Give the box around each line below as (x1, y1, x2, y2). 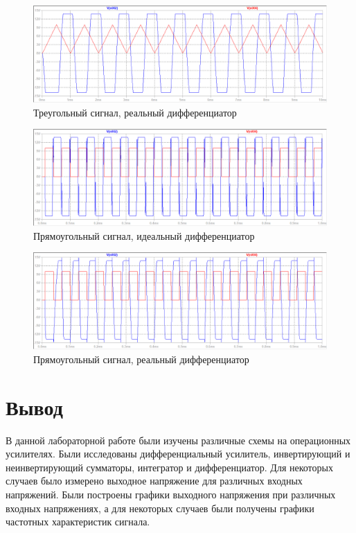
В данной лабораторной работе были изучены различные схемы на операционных (6, 432, 351, 447)
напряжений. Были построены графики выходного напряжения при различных (6, 487, 336, 501)
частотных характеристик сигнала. (6, 514, 150, 529)
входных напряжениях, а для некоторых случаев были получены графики (6, 500, 314, 515)
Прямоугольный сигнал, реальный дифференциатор (33, 351, 249, 366)
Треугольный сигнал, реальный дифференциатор (33, 105, 237, 119)
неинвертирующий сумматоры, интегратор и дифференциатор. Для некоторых (6, 460, 333, 474)
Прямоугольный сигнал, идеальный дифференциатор (33, 228, 255, 243)
